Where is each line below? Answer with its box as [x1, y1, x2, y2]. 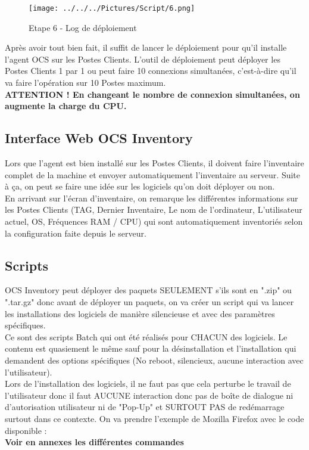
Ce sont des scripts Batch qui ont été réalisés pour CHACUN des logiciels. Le [5, 330, 288, 343]
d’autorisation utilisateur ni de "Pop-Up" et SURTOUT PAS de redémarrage [5, 401, 285, 413]
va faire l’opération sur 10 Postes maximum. [5, 76, 166, 89]
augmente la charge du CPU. [5, 100, 127, 112]
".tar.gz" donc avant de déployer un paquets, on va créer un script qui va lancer [5, 295, 294, 308]
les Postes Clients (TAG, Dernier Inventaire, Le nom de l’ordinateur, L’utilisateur [5, 203, 302, 216]
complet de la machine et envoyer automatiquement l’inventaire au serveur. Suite [5, 168, 301, 181]
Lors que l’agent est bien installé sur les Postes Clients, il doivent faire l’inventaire [5, 157, 304, 169]
